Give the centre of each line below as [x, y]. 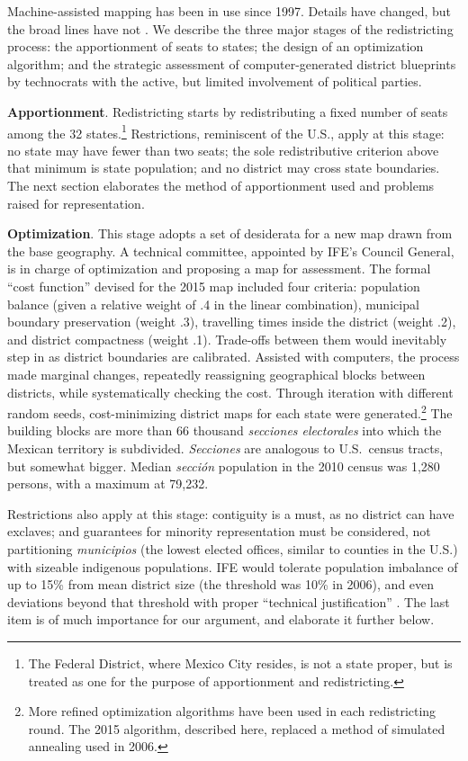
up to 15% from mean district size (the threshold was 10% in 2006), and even [221, 584]
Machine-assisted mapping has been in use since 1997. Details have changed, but [229, 11]
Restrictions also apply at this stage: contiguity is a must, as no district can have [231, 513]
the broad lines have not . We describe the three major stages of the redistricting [230, 28]
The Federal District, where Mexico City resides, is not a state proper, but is [240, 663]
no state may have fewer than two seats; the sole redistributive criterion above [223, 150]
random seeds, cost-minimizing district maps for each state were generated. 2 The [230, 412]
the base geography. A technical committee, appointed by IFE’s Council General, [231, 251]
